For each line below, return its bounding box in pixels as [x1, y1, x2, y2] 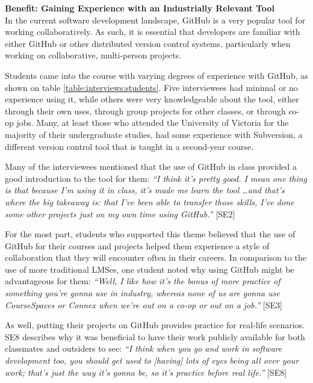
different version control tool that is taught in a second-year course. [5, 140, 254, 152]
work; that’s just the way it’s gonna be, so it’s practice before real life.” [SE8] [5, 366, 287, 378]
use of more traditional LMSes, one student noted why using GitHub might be [5, 263, 294, 275]
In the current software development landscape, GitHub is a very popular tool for [5, 13, 306, 26]
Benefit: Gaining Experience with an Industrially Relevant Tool [5, 2, 274, 14]
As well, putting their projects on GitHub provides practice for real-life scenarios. [5, 319, 305, 331]
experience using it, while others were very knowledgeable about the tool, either [5, 93, 299, 105]
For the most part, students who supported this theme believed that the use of [5, 228, 296, 240]
